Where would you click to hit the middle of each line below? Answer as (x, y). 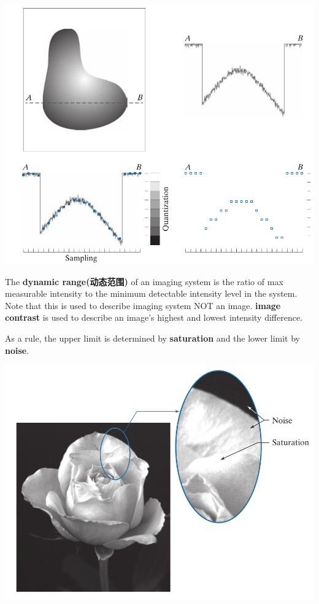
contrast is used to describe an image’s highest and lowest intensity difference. (154, 317)
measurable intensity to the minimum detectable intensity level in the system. (151, 293)
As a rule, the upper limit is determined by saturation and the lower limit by (152, 338)
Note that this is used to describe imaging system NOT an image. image (143, 305)
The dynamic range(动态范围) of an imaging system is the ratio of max (144, 281)
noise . (17, 350)
